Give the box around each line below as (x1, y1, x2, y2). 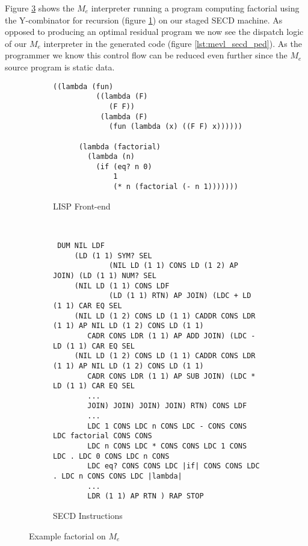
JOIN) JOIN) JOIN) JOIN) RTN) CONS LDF (87, 402, 247, 411)
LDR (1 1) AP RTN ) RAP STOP (87, 492, 204, 501)
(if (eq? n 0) (96, 162, 152, 171)
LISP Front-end (53, 199, 111, 212)
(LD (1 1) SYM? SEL (74, 251, 152, 260)
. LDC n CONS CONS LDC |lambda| (53, 472, 182, 481)
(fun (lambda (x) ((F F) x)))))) (109, 122, 242, 131)
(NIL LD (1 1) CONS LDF (74, 281, 170, 290)
